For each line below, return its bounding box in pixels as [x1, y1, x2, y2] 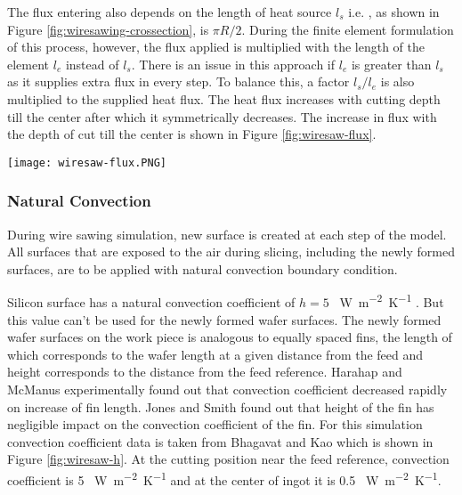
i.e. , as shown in [348, 3, 440, 20]
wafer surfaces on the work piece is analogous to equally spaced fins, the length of [7, 328, 452, 346]
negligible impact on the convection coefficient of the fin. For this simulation [7, 415, 423, 434]
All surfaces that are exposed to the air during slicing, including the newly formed [7, 242, 455, 261]
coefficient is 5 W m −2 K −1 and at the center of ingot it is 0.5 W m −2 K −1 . [7, 468, 442, 489]
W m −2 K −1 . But [339, 290, 444, 312]
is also [380, 72, 415, 91]
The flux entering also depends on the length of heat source [7, 3, 332, 20]
